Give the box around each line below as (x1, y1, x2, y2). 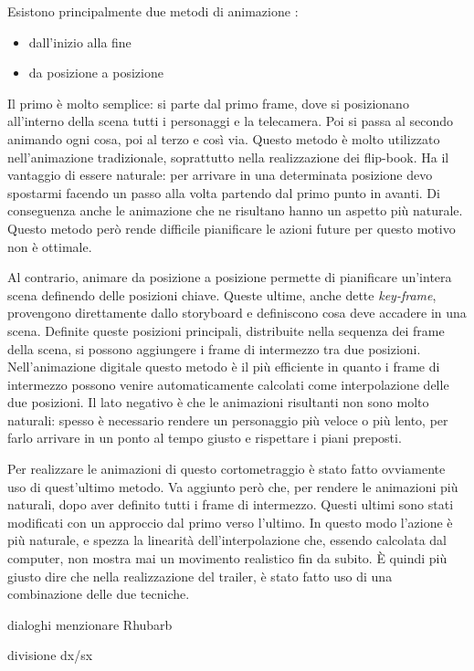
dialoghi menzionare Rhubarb (7, 614, 173, 634)
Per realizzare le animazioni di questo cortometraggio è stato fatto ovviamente (7, 459, 446, 478)
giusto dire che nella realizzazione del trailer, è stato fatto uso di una (7, 566, 393, 585)
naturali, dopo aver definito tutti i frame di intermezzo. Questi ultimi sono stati (7, 495, 454, 514)
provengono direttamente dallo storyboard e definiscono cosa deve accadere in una (7, 303, 467, 322)
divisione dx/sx (7, 645, 93, 665)
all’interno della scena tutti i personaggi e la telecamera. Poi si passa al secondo (7, 111, 454, 131)
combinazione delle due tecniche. (7, 584, 190, 603)
